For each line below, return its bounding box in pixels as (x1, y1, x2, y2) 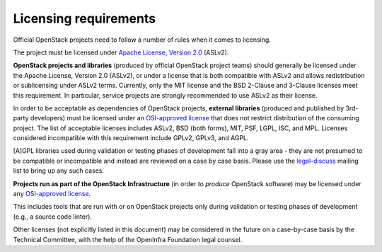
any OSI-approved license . (13, 190, 91, 198)
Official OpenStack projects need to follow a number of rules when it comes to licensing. (13, 35, 272, 44)
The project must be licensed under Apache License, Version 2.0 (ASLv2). (13, 48, 229, 57)
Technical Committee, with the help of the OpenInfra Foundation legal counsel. (13, 235, 243, 244)
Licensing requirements (13, 11, 156, 26)
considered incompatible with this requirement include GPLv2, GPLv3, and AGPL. (13, 134, 249, 142)
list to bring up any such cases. (13, 166, 105, 175)
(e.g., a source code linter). (13, 212, 92, 221)
